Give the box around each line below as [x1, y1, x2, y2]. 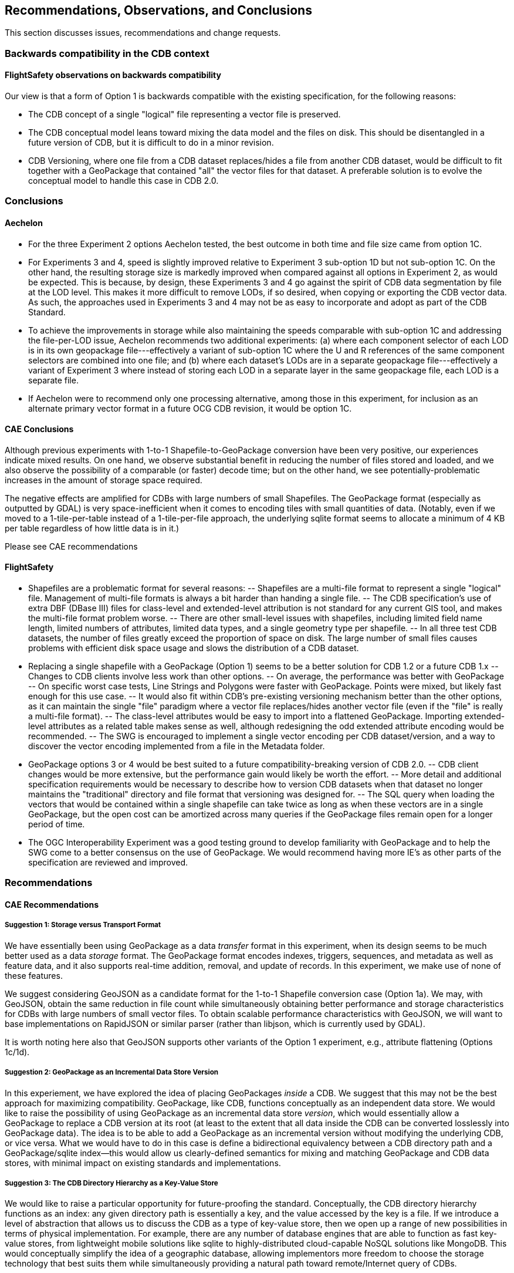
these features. [5, 970, 63, 981]
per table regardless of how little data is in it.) [5, 523, 180, 533]
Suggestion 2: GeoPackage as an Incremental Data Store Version [5, 1068, 219, 1077]
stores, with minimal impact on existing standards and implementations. [5, 1157, 281, 1168]
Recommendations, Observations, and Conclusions [5, 3, 312, 18]
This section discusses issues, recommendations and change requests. [5, 28, 281, 38]
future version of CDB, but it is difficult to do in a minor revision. [28, 137, 274, 148]
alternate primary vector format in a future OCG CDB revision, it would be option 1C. [28, 403, 352, 413]
